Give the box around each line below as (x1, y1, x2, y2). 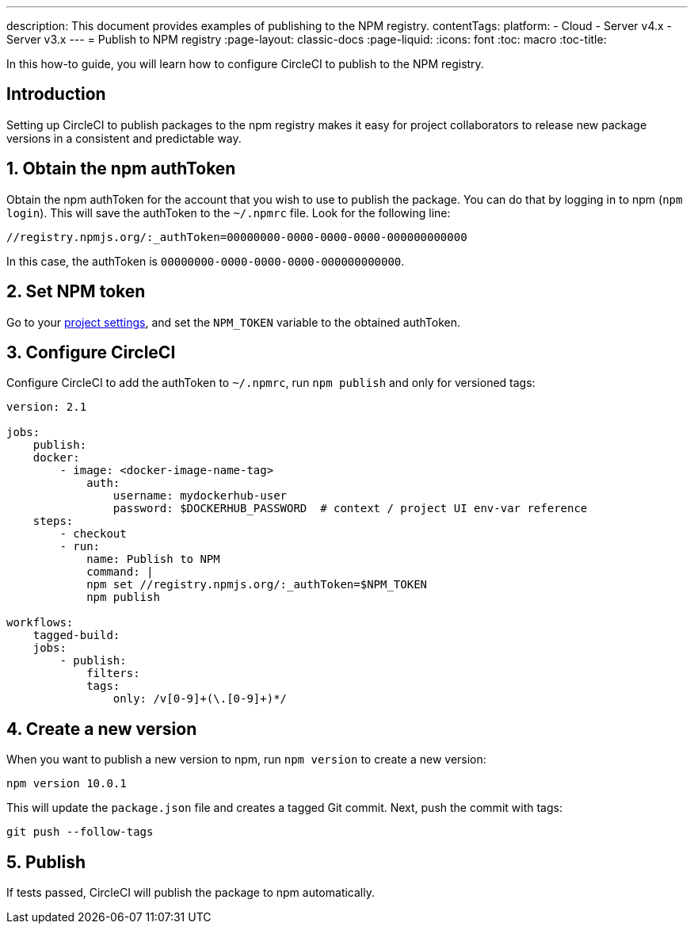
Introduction (6, 84, 106, 105)
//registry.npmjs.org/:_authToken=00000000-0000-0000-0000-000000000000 (6, 230, 467, 243)
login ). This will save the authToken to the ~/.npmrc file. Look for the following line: (6, 205, 451, 220)
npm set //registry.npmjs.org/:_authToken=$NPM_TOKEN (86, 578, 428, 591)
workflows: (6, 616, 74, 630)
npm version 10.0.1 (6, 777, 127, 790)
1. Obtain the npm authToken (6, 159, 236, 179)
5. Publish (6, 852, 86, 872)
